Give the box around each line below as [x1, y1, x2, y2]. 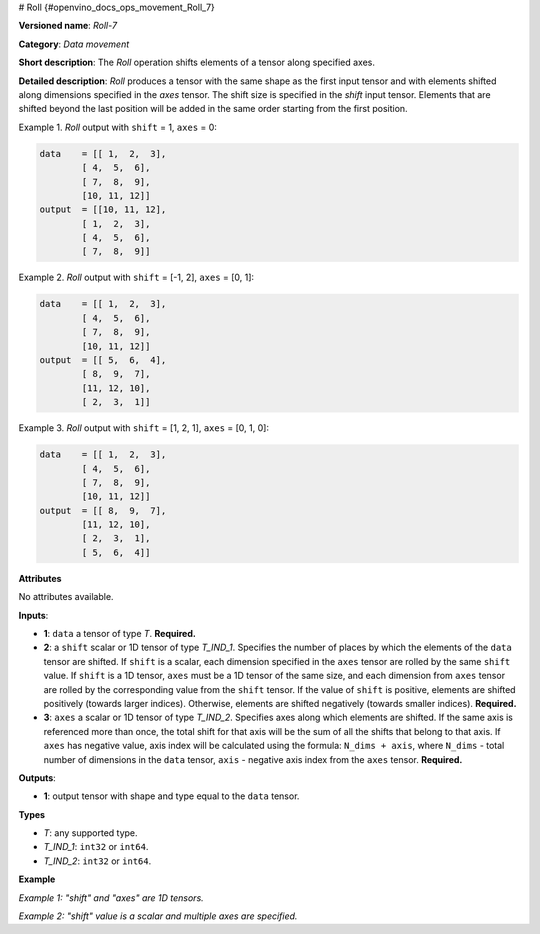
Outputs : [18, 771, 57, 784]
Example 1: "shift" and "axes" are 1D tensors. [18, 891, 204, 904]
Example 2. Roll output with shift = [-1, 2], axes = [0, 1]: [18, 271, 255, 284]
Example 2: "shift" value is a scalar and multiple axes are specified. [18, 910, 298, 922]
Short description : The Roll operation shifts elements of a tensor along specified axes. [18, 56, 375, 69]
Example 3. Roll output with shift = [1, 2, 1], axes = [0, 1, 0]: [18, 422, 270, 434]
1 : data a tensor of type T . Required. [43, 628, 197, 640]
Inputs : [18, 609, 49, 621]
